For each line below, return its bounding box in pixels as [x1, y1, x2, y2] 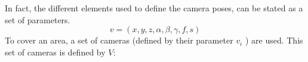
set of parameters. [5, 13, 70, 26]
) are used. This [245, 34, 303, 46]
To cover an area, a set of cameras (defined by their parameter [5, 34, 233, 46]
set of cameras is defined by [5, 45, 106, 58]
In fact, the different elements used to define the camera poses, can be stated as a [5, 2, 303, 14]
